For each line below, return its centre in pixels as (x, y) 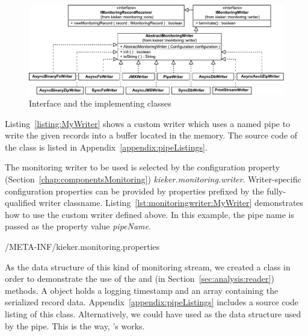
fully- (276, 191)
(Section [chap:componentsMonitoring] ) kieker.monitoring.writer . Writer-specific (153, 179)
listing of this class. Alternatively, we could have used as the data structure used (153, 313)
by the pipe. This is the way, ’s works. (75, 325)
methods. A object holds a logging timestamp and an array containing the (142, 290)
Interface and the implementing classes (100, 103)
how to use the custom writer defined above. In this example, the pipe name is (150, 214)
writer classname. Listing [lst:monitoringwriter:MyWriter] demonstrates (171, 203)
